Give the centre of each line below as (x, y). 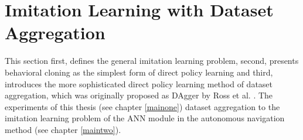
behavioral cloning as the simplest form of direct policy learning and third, (139, 72)
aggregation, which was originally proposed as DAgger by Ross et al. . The (139, 95)
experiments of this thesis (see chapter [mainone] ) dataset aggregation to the (142, 106)
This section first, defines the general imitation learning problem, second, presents (152, 61)
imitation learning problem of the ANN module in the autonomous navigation (145, 118)
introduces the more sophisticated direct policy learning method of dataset (139, 83)
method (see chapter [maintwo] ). (63, 129)
